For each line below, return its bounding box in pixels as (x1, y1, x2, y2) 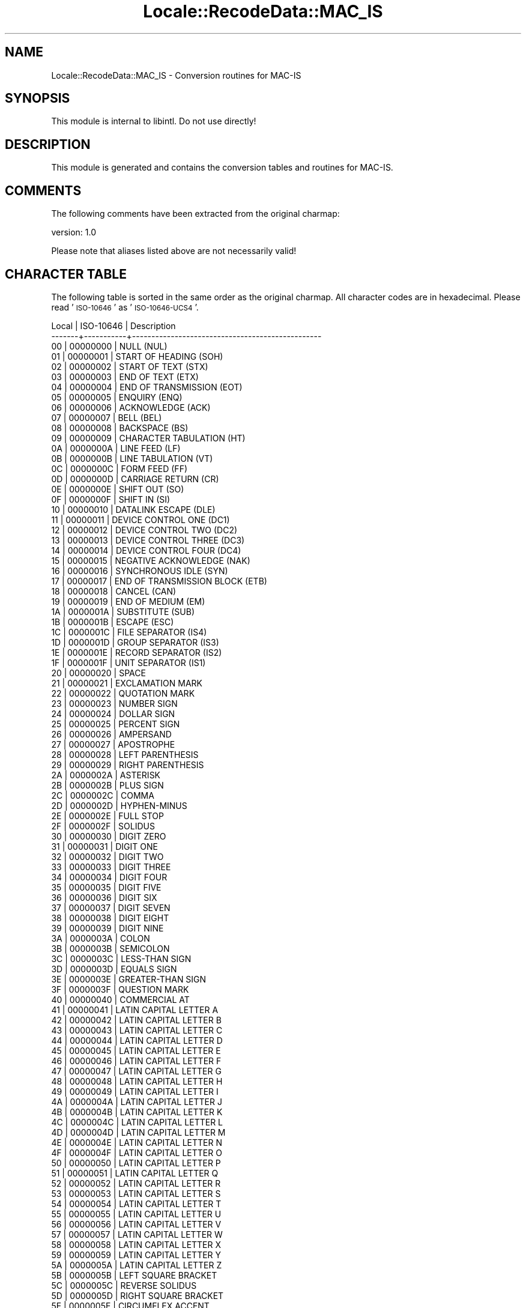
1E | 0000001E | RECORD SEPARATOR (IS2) (51, 647, 222, 658)
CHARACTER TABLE (5, 266, 127, 282)
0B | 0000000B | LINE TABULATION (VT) (51, 453, 213, 464)
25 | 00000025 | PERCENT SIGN (51, 718, 180, 729)
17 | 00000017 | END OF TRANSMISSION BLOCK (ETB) (51, 575, 267, 586)
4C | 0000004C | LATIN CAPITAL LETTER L (51, 1116, 223, 1127)
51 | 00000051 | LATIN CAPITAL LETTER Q (51, 1167, 219, 1178)
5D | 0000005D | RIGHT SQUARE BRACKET (51, 1290, 224, 1301)
